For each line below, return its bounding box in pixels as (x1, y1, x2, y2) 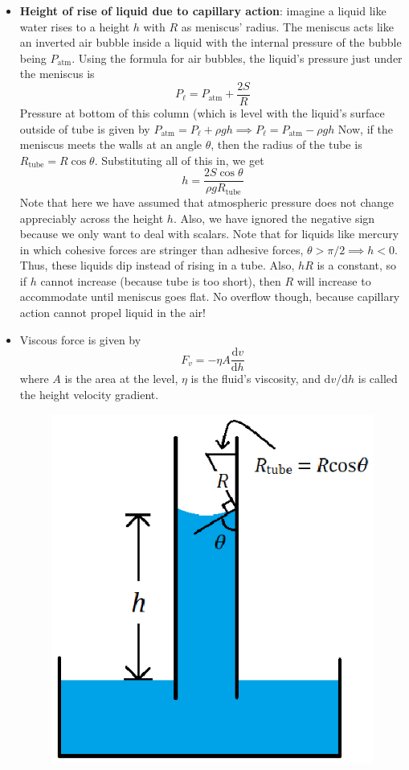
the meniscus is (19, 65, 95, 82)
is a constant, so (317, 257, 397, 274)
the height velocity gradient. (19, 385, 159, 402)
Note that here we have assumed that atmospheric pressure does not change (19, 193, 395, 210)
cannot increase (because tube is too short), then (40, 272, 281, 289)
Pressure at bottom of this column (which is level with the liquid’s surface (19, 105, 385, 121)
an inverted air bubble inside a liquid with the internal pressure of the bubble (19, 34, 402, 51)
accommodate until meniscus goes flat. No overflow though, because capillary (19, 288, 400, 305)
